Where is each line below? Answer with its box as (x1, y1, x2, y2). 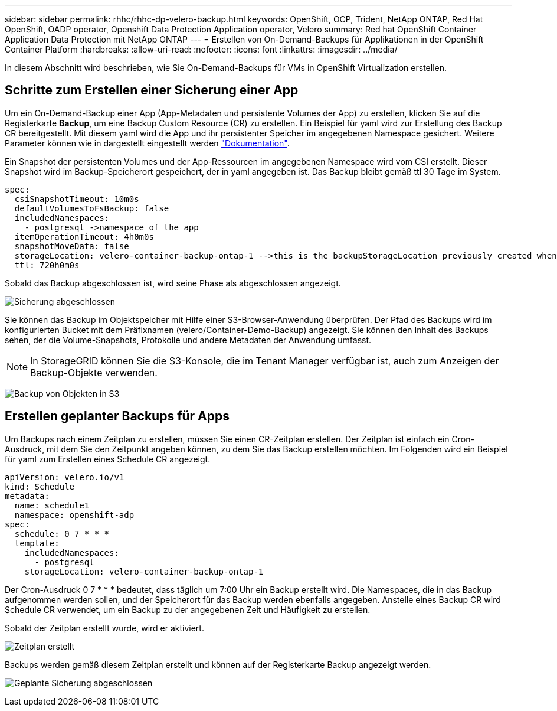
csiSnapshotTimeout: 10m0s (14, 194, 139, 204)
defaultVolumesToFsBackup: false (14, 203, 169, 213)
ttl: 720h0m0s (14, 260, 80, 270)
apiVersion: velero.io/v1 (5, 472, 124, 482)
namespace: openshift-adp (14, 510, 135, 520)
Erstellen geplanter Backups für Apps (5, 409, 230, 424)
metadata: (5, 491, 50, 501)
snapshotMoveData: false (14, 241, 129, 251)
